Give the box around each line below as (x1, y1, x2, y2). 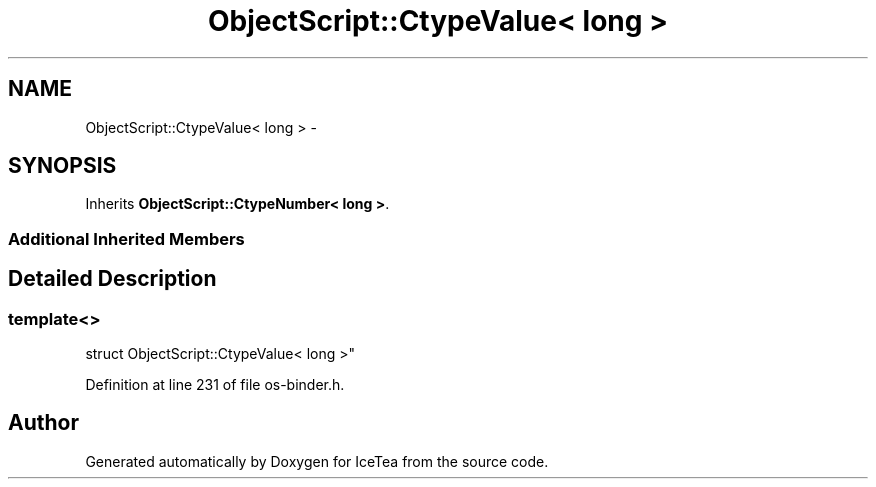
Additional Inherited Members (8, 228, 245, 249)
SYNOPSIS (8, 153, 117, 179)
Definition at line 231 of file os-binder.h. (85, 376, 345, 394)
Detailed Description (8, 266, 217, 292)
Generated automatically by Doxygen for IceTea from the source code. (85, 452, 549, 470)
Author (8, 410, 79, 436)
